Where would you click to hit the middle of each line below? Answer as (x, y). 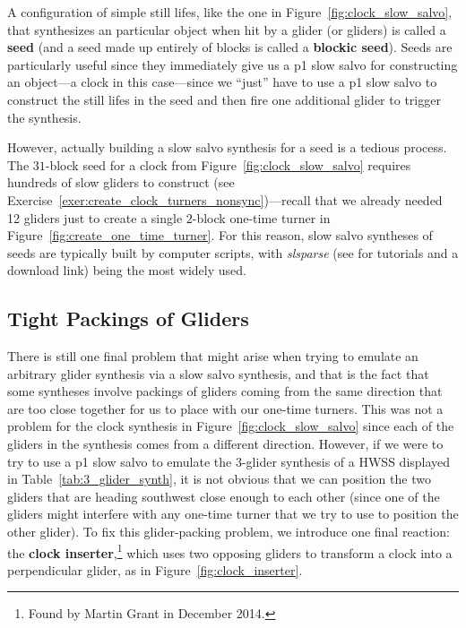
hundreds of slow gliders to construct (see (121, 182)
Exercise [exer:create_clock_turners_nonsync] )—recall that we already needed (225, 199)
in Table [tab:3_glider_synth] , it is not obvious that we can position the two (219, 479)
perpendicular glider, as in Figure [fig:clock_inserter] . (155, 569)
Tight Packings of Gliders (128, 318)
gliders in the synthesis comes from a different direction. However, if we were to (225, 444)
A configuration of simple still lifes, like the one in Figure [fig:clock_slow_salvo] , (230, 12)
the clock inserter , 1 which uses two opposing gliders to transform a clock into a (230, 551)
